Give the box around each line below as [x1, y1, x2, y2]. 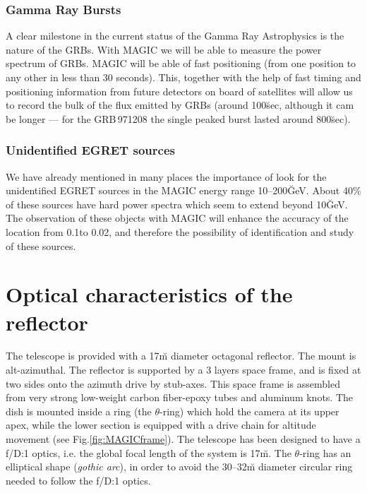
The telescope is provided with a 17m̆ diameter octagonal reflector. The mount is [6, 348, 356, 363]
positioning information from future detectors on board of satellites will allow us [6, 83, 353, 98]
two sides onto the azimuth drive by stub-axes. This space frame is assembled [6, 376, 340, 391]
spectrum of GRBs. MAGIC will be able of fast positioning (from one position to [6, 56, 356, 71]
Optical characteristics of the [6, 280, 293, 309]
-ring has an [299, 445, 351, 460]
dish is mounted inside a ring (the [6, 403, 152, 418]
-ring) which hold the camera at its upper [160, 403, 339, 418]
